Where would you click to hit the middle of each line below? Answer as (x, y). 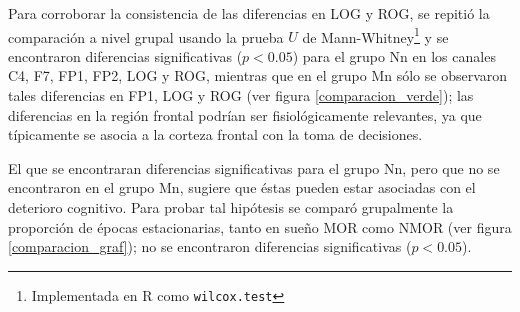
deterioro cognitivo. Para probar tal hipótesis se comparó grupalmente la (231, 207)
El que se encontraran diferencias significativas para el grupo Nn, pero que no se (254, 167)
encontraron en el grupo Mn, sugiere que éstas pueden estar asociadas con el (242, 187)
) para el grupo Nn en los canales (394, 55)
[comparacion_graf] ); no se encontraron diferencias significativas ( (210, 246)
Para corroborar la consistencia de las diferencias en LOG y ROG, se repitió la (249, 13)
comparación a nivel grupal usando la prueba (146, 36)
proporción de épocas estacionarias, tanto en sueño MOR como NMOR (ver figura (260, 226)
